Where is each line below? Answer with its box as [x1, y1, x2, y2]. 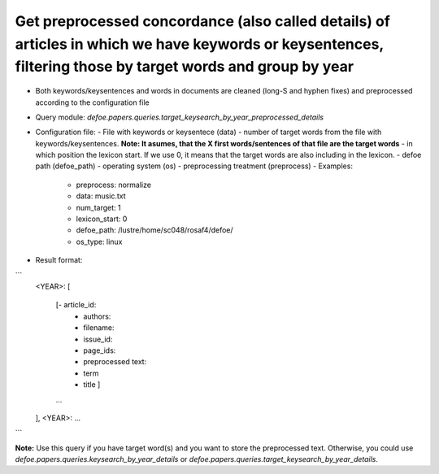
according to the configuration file [35, 98, 150, 107]
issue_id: [83, 334, 113, 344]
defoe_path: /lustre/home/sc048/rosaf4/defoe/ [76, 225, 233, 235]
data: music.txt [76, 191, 126, 201]
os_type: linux [76, 237, 123, 246]
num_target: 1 [76, 202, 121, 212]
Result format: [35, 255, 83, 265]
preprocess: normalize [76, 180, 152, 189]
